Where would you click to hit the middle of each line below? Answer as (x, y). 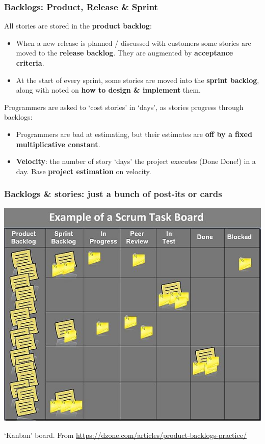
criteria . (30, 63)
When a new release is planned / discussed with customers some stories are (134, 43)
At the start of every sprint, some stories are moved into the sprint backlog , (138, 80)
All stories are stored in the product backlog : (78, 26)
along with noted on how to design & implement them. (108, 90)
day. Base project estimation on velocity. (84, 171)
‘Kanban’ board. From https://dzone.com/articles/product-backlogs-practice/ (125, 435)
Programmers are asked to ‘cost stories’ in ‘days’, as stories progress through (124, 107)
